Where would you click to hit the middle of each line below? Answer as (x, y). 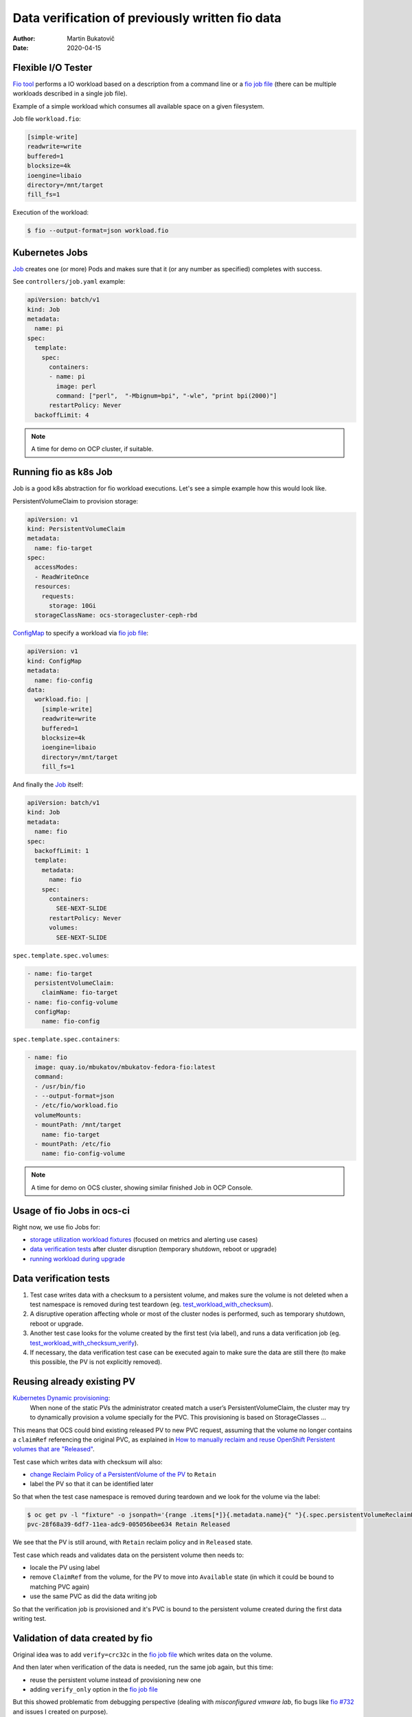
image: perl (76, 386)
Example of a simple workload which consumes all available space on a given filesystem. (138, 106)
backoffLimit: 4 (62, 415)
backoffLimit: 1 (62, 851)
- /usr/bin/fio (60, 1086)
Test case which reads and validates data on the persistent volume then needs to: (128, 1555)
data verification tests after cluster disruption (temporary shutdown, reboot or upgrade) (153, 1249)
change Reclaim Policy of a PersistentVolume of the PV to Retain (123, 1475)
